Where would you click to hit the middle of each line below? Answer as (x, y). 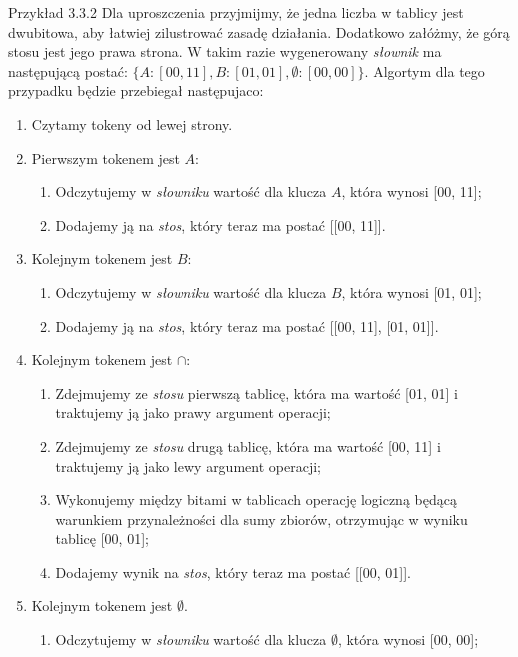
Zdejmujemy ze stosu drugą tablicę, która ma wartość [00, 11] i (248, 445)
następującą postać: (68, 70)
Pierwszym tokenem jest (105, 157)
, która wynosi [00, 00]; (408, 639)
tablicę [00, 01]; (102, 538)
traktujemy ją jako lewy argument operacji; (188, 465)
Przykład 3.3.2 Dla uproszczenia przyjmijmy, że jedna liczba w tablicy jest (236, 12)
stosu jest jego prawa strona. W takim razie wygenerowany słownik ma (225, 51)
